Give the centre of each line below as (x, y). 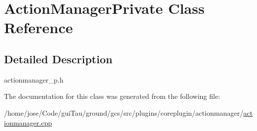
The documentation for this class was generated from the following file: (112, 96)
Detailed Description (58, 59)
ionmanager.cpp (28, 122)
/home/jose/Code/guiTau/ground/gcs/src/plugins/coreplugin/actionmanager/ (124, 112)
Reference (39, 27)
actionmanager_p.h (34, 79)
